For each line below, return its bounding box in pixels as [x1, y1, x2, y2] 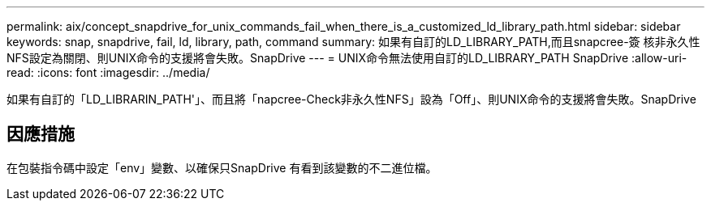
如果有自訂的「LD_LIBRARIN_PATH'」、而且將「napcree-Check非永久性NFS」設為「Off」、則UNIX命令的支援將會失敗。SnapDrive [6, 92, 696, 106]
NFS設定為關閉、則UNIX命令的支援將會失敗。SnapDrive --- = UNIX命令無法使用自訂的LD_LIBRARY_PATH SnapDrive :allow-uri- [6, 51, 687, 65]
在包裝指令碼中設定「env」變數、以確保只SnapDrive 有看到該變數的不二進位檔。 [6, 160, 437, 175]
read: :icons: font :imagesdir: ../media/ [6, 65, 210, 79]
